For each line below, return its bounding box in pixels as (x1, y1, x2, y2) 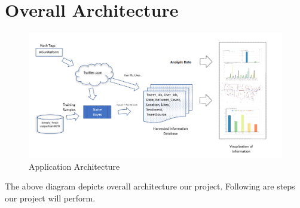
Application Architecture (29, 160, 120, 172)
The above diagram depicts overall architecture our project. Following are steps (5, 180, 295, 192)
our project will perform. (5, 192, 96, 204)
